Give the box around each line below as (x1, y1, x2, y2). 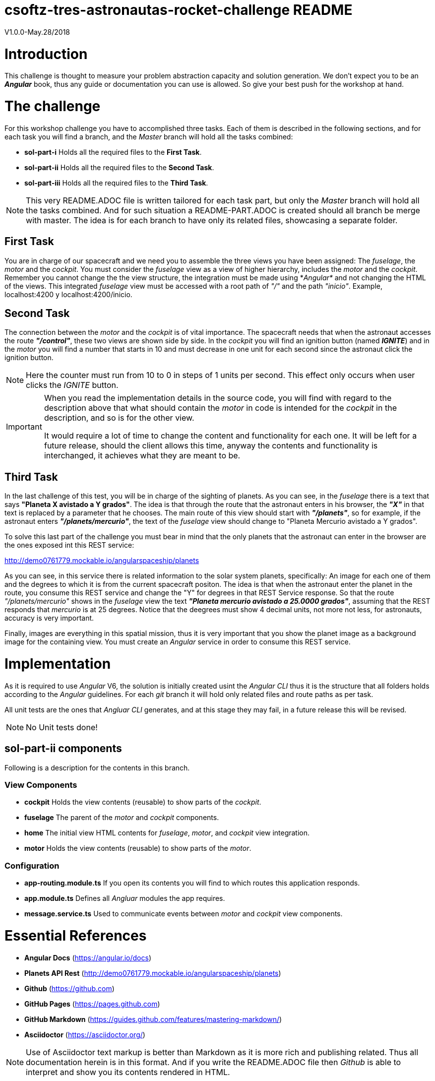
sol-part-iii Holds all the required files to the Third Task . (24, 178, 208, 187)
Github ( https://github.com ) (24, 984, 115, 993)
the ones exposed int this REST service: (4, 541, 134, 550)
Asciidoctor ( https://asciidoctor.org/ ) (24, 1030, 145, 1039)
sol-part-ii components (4, 742, 122, 755)
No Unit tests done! (26, 722, 98, 732)
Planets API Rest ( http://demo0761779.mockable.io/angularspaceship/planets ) (24, 968, 281, 977)
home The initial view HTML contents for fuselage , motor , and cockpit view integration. (24, 828, 310, 837)
